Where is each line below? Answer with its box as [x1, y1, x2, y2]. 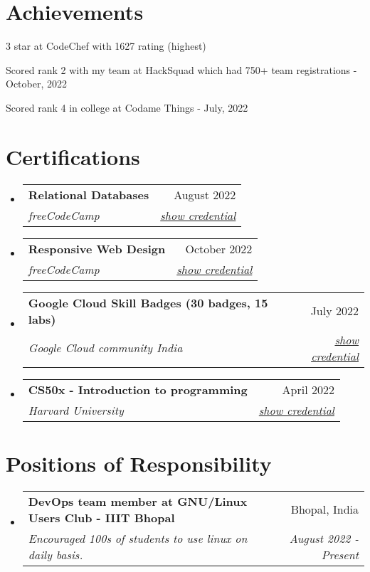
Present [321, 546, 359, 563]
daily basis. [28, 546, 83, 563]
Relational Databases [28, 186, 149, 203]
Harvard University [28, 401, 124, 418]
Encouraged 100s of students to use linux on [28, 529, 248, 546]
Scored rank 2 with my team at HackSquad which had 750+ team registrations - [6, 62, 357, 77]
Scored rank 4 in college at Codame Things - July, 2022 [6, 100, 248, 115]
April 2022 [282, 381, 334, 398]
